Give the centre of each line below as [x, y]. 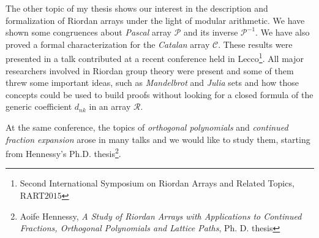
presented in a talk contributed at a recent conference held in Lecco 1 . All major [155, 58]
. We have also [283, 32]
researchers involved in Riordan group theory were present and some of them [150, 70]
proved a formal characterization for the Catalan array [108, 44]
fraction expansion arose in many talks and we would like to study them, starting [158, 139]
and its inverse [211, 32]
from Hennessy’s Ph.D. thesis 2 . [63, 152]
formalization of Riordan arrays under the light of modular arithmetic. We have [155, 20]
